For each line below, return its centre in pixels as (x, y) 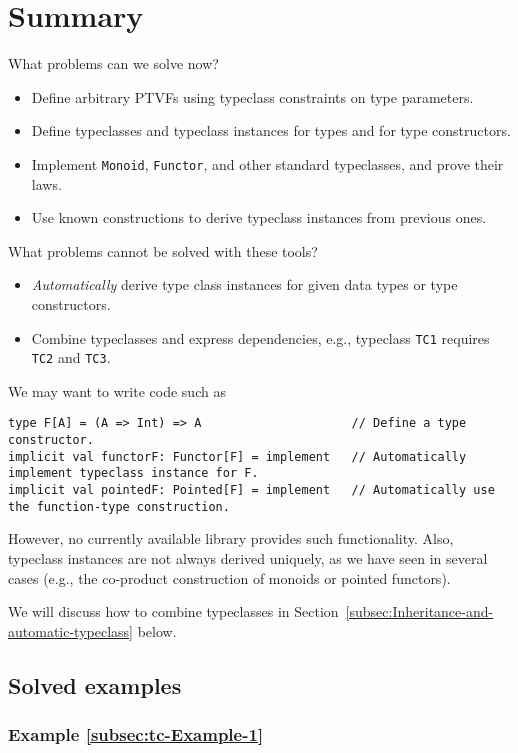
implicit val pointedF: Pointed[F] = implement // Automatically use (251, 490)
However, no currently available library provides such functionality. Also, (231, 538)
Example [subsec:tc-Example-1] (136, 734)
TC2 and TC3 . (71, 357)
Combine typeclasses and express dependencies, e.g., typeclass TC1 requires (260, 337)
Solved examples (95, 684)
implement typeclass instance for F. (133, 473)
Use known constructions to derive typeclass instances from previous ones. (259, 217)
